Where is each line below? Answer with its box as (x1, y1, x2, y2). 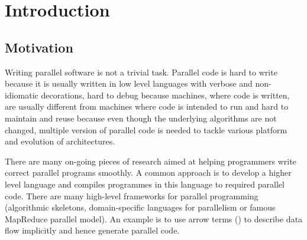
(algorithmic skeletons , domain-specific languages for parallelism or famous (5, 201, 276, 213)
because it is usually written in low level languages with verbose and (5, 77, 253, 90)
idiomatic (5, 88, 38, 101)
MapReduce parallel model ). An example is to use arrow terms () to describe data (5, 212, 303, 225)
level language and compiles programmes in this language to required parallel (5, 177, 285, 190)
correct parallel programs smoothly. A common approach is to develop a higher (5, 166, 292, 179)
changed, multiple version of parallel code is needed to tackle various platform (5, 123, 287, 136)
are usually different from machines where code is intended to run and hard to (5, 100, 289, 113)
